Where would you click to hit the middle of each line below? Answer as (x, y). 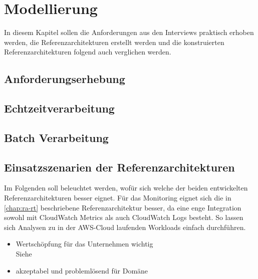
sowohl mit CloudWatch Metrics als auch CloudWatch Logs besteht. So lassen (124, 217)
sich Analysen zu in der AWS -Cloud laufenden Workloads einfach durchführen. (125, 227)
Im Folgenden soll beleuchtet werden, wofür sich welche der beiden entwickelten (126, 188)
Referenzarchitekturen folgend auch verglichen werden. (88, 52)
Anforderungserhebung (65, 79)
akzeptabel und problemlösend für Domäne (82, 270)
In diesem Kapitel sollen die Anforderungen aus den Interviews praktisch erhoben (129, 32)
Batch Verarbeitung (56, 137)
